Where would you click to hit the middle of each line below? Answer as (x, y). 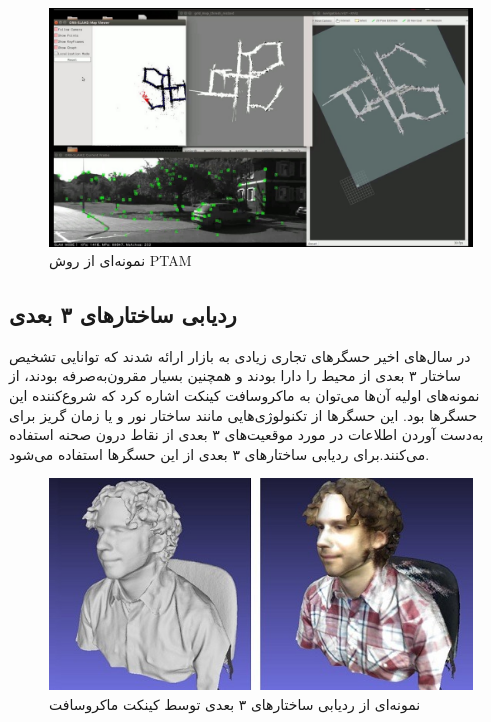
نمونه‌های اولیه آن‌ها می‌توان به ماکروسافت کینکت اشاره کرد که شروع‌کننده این (244, 395)
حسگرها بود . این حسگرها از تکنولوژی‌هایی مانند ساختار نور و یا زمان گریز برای (243, 414)
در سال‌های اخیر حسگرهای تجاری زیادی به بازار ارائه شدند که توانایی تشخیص (240, 355)
